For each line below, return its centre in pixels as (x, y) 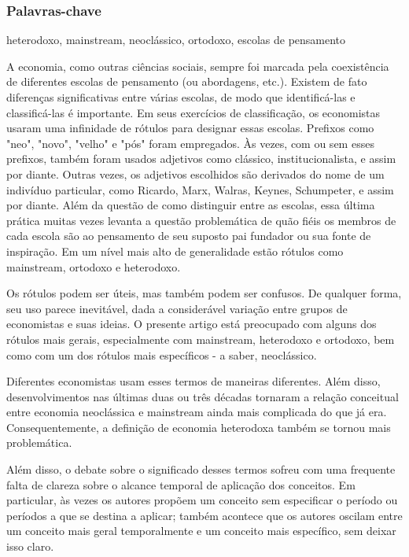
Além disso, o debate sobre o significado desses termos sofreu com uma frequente (201, 469)
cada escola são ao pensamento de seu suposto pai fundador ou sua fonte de (189, 236)
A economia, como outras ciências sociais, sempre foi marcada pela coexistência (198, 66)
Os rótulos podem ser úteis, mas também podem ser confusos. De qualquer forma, (204, 293)
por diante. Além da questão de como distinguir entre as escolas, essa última (191, 205)
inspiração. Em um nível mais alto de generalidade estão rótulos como (175, 251)
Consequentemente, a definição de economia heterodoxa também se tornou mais (199, 427)
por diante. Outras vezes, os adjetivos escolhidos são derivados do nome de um (195, 173)
